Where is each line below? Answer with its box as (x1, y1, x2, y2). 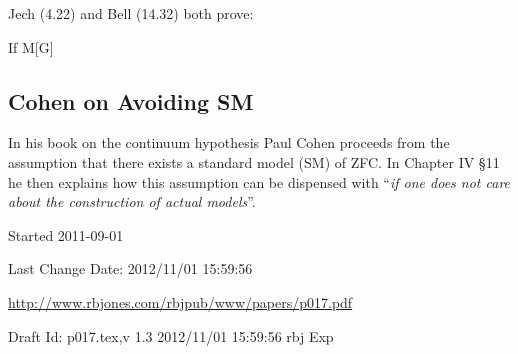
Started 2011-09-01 (8, 224, 124, 245)
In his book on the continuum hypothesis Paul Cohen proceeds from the (8, 132, 450, 153)
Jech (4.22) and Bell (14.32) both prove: (8, 3, 254, 23)
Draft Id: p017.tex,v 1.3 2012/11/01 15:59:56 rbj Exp (8, 325, 334, 346)
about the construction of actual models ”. (8, 191, 256, 212)
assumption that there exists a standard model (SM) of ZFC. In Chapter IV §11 (8, 151, 500, 172)
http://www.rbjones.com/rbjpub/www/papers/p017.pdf (8, 291, 353, 312)
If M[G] (8, 36, 54, 57)
